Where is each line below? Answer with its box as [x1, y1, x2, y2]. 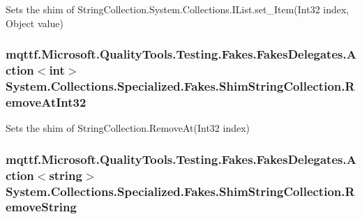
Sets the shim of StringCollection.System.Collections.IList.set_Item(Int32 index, [6, 2, 349, 16]
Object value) [6, 15, 63, 30]
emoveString [6, 198, 77, 216]
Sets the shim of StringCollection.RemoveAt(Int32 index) [6, 121, 250, 135]
